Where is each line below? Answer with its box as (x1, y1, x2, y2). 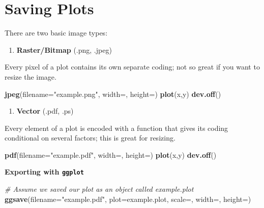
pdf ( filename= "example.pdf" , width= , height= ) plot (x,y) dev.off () (5, 149, 217, 160)
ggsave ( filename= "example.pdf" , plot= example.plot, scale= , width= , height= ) (5, 193, 251, 204)
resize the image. (5, 71, 56, 82)
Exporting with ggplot (5, 166, 84, 177)
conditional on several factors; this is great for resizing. (5, 132, 175, 143)
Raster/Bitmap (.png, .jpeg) (16, 44, 112, 55)
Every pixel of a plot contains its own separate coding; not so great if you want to (5, 61, 260, 72)
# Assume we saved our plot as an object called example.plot (5, 184, 194, 194)
